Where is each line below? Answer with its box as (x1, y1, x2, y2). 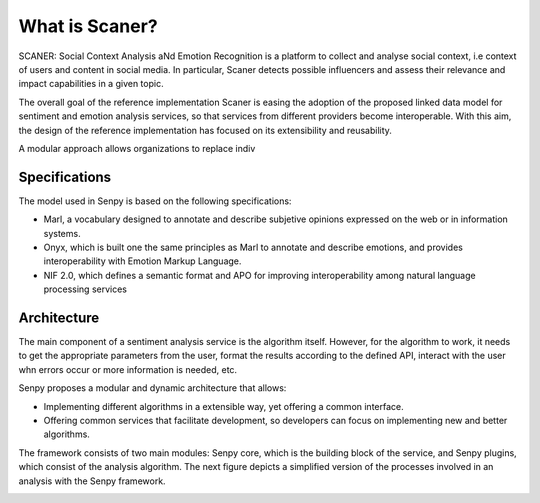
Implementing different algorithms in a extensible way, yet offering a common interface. (43, 400, 404, 412)
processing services (43, 283, 127, 295)
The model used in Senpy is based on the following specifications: (18, 195, 292, 207)
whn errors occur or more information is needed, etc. (18, 363, 238, 375)
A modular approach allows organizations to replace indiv (18, 142, 256, 154)
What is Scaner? (18, 15, 159, 37)
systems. (43, 227, 81, 239)
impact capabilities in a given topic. (18, 78, 164, 90)
